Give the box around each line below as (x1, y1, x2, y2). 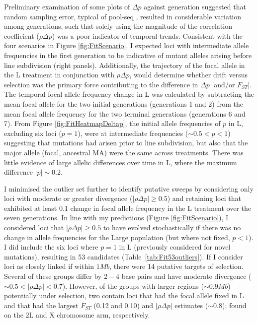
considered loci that (4, 222, 64, 233)
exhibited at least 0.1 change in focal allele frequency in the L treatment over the (4, 202, 251, 213)
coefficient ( (4, 30, 39, 41)
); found (222, 300, 247, 310)
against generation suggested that (144, 1, 246, 11)
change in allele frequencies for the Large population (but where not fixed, (4, 232, 230, 242)
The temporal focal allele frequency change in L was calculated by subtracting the (4, 89, 254, 99)
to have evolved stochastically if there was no (103, 222, 241, 233)
